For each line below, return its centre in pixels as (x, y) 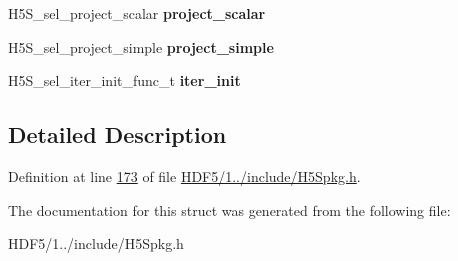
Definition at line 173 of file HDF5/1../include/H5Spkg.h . (184, 175)
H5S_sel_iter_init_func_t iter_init (124, 80)
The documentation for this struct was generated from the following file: (229, 209)
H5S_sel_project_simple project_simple (141, 46)
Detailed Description (117, 134)
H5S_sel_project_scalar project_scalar (137, 13)
